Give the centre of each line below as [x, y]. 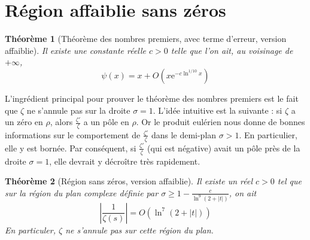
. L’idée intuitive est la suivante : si [218, 110]
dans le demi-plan [184, 134]
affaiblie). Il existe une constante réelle [76, 50]
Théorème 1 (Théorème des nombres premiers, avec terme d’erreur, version [146, 39]
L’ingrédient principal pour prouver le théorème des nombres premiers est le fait [152, 98]
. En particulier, [268, 134]
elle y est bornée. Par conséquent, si [71, 148]
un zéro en [24, 122]
